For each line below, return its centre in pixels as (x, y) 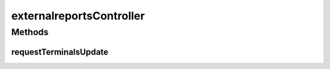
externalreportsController (78, 16)
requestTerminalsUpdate (60, 52)
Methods (30, 32)
